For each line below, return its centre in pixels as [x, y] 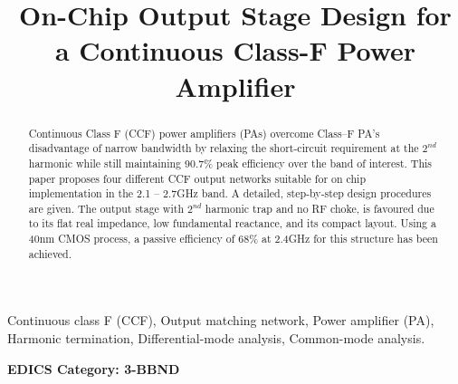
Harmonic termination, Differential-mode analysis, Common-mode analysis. [216, 338]
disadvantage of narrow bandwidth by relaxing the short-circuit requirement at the [224, 148]
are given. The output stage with [106, 208]
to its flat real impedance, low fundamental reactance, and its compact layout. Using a [232, 223]
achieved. [50, 253]
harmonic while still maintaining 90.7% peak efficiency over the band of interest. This [230, 163]
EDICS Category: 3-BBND [94, 368]
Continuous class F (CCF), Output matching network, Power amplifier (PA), [221, 320]
